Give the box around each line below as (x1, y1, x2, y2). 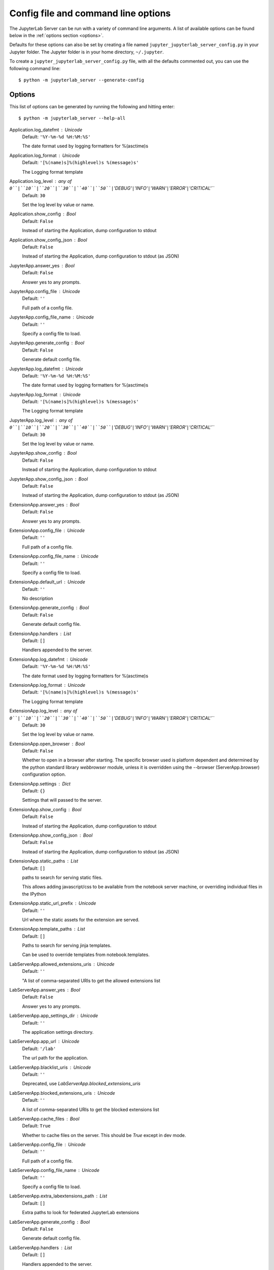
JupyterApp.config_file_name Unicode (9, 314, 94, 320)
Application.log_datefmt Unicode (9, 126, 83, 133)
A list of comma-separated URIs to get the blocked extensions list (22, 1106, 159, 1113)
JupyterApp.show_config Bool (9, 450, 77, 456)
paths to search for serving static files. (22, 874, 103, 880)
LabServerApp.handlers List (9, 1245, 72, 1251)
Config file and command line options (9, 8, 171, 19)
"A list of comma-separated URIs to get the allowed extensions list (22, 977, 161, 983)
